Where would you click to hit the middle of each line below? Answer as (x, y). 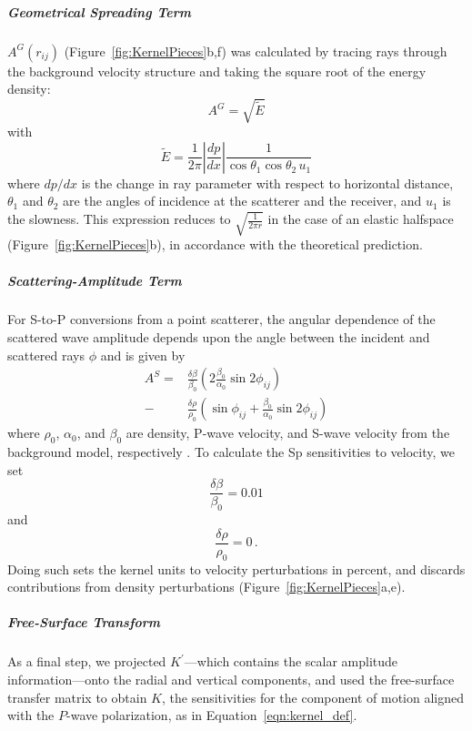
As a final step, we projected (87, 661)
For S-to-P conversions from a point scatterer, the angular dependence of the (221, 319)
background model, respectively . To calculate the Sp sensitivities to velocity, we (231, 452)
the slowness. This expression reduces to (119, 219)
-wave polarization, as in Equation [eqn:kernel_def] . (212, 715)
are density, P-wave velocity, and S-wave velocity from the (288, 433)
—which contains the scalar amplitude (291, 661)
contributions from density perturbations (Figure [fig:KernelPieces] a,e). (206, 587)
